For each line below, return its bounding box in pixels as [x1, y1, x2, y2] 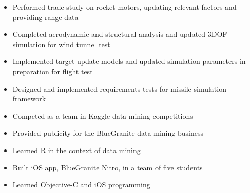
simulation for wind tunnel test [12, 38, 110, 49]
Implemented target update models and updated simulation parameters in [12, 56, 246, 67]
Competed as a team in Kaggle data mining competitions [12, 110, 193, 121]
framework [12, 93, 46, 104]
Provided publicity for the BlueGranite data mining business [12, 127, 203, 138]
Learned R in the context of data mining [12, 144, 141, 155]
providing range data [12, 11, 79, 22]
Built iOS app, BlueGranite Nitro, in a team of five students [12, 162, 203, 173]
